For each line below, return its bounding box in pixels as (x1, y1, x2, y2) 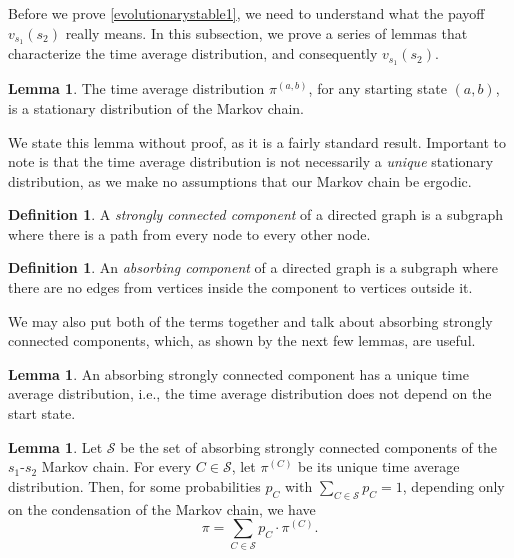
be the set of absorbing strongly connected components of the (120, 436, 498, 457)
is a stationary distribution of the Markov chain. (8, 97, 304, 118)
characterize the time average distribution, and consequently (8, 43, 378, 64)
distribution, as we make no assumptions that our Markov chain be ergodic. (8, 170, 472, 191)
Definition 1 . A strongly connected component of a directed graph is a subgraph (8, 204, 504, 225)
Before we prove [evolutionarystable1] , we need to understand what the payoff (8, 3, 485, 23)
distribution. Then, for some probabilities (8, 475, 261, 496)
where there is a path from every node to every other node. (8, 223, 371, 244)
